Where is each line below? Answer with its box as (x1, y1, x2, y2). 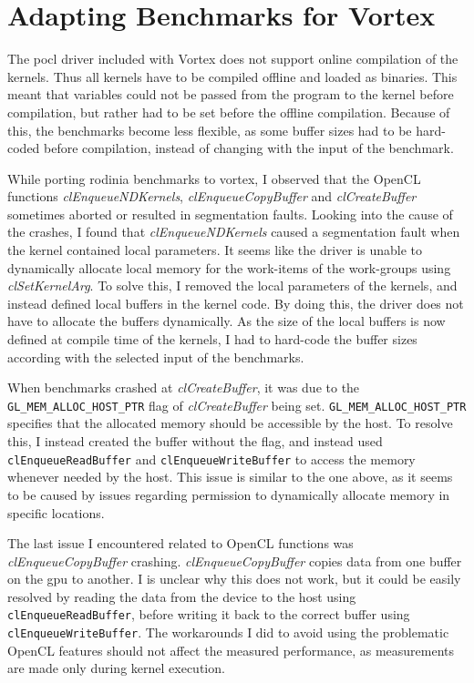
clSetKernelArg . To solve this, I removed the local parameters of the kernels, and (7, 276, 458, 295)
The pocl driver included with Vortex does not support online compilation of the (7, 49, 459, 68)
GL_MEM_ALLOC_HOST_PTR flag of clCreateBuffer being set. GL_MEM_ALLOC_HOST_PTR (7, 395, 467, 414)
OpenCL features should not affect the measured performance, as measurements (7, 640, 455, 659)
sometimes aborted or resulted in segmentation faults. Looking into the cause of (7, 204, 453, 223)
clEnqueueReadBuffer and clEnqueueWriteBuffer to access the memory (7, 449, 416, 468)
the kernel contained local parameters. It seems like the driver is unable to (7, 240, 423, 260)
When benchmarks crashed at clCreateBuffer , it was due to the (7, 378, 360, 397)
